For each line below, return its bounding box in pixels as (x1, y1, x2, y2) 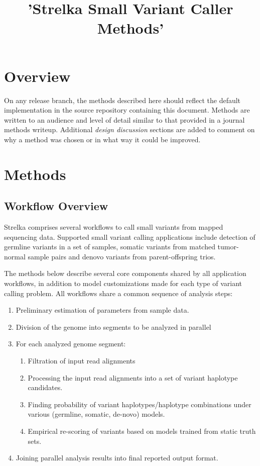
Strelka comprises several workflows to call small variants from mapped (4, 222, 223, 232)
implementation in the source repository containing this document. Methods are (4, 105, 250, 115)
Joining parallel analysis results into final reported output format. (16, 452, 218, 463)
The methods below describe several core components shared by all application (4, 268, 246, 278)
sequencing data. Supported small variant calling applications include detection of (4, 231, 255, 242)
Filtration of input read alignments (28, 355, 136, 365)
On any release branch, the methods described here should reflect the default (4, 95, 241, 105)
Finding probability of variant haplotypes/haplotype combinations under (28, 399, 251, 409)
